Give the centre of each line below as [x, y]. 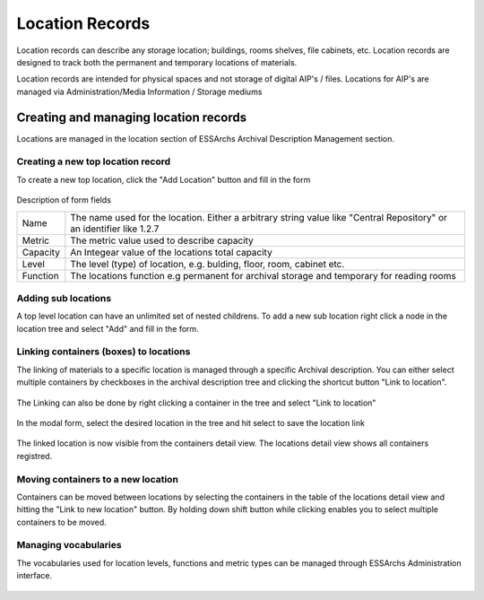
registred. [35, 456]
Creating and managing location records [132, 117]
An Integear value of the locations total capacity [171, 252]
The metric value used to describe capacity [162, 240]
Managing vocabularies [69, 545]
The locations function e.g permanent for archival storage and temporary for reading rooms [263, 275]
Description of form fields [64, 200]
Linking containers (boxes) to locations [104, 352]
